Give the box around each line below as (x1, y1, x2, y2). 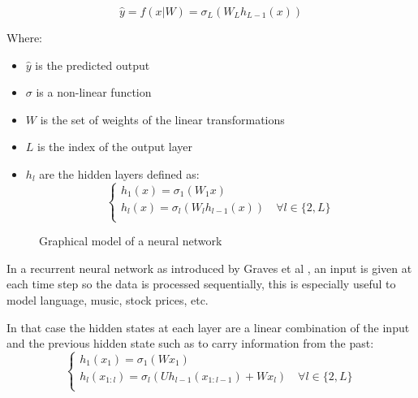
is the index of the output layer (37, 138, 193, 155)
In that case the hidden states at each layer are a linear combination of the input (6, 318, 410, 335)
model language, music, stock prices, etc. (6, 291, 209, 308)
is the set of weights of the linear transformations (40, 110, 285, 128)
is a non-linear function (36, 84, 152, 101)
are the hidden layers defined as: (39, 165, 200, 182)
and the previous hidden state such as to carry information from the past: (6, 335, 374, 352)
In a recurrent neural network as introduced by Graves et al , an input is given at (6, 259, 412, 276)
